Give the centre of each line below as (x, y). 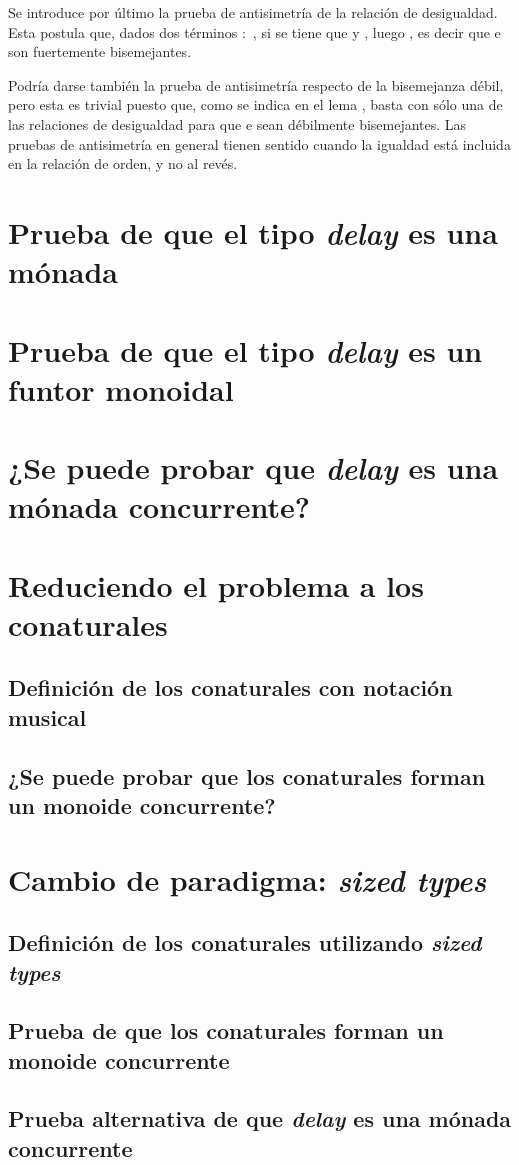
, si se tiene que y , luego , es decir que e (376, 31)
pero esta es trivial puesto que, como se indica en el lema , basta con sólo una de (255, 104)
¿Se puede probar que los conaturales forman (247, 775)
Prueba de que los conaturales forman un (226, 1030)
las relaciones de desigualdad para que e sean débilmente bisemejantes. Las (237, 123)
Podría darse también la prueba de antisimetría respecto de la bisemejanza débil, (256, 84)
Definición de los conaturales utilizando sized (245, 942)
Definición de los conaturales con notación (230, 687)
